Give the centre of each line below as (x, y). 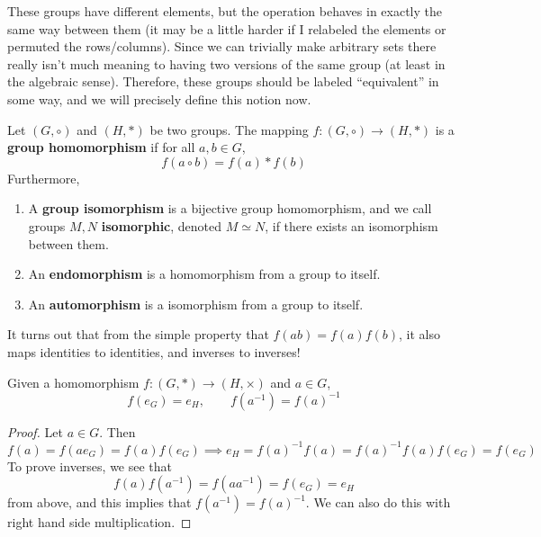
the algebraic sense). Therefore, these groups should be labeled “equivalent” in (223, 81)
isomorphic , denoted (162, 225)
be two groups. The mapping (229, 129)
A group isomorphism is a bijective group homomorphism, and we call (230, 208)
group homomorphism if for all (101, 147)
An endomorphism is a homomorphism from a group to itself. (204, 274)
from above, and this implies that (99, 502)
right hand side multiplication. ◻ (99, 522)
